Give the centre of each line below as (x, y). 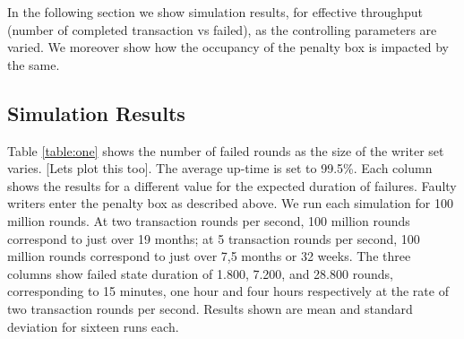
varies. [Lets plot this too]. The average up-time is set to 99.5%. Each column (220, 168)
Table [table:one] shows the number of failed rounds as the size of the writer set (226, 150)
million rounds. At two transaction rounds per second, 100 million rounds (209, 220)
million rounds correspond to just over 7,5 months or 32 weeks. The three (209, 256)
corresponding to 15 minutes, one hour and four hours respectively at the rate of (228, 291)
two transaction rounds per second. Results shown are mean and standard (210, 308)
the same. (34, 64)
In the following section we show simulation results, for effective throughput (215, 12)
